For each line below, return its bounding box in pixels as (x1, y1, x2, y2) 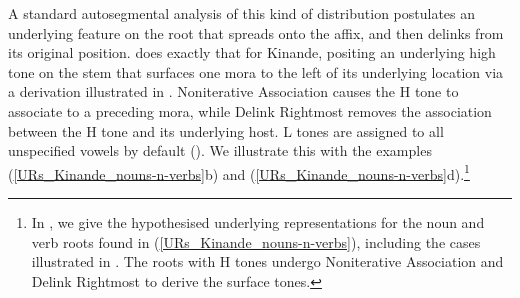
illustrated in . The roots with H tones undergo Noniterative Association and (31, 251, 504, 272)
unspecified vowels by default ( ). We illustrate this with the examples (8, 140, 432, 161)
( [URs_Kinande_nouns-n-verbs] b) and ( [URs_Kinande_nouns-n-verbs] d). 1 (8, 160, 470, 184)
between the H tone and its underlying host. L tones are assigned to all (8, 120, 444, 141)
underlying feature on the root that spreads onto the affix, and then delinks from (8, 22, 504, 43)
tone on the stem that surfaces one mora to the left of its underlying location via (8, 61, 504, 82)
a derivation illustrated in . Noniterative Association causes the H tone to (8, 81, 459, 102)
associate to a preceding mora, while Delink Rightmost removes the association (8, 100, 492, 121)
